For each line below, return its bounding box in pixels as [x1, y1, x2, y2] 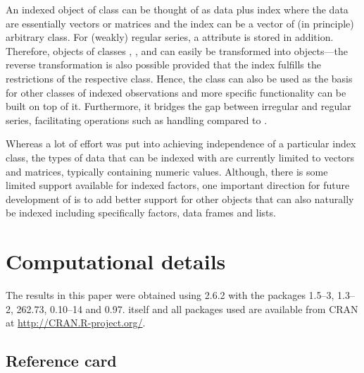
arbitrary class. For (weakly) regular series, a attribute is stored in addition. [6, 30, 334, 44]
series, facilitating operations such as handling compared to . [6, 112, 268, 127]
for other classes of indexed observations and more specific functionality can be [6, 85, 346, 99]
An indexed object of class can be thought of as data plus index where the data [6, 2, 349, 16]
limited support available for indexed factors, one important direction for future [6, 178, 350, 192]
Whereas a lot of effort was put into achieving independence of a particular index [6, 136, 356, 151]
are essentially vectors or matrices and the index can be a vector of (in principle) [6, 16, 354, 30]
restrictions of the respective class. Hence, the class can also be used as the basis [6, 71, 353, 85]
